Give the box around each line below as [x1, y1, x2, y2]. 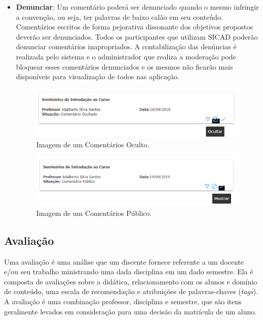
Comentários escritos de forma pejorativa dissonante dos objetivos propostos [16, 21, 253, 32]
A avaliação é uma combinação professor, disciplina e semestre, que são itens [4, 296, 242, 306]
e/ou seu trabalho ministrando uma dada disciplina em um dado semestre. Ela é [4, 266, 253, 277]
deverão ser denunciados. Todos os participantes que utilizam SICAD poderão [16, 31, 258, 42]
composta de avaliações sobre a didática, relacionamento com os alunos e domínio [4, 276, 257, 286]
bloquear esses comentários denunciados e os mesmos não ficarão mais [16, 61, 233, 72]
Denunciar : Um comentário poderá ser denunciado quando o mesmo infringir [16, 2, 259, 12]
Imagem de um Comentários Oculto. [36, 139, 149, 149]
